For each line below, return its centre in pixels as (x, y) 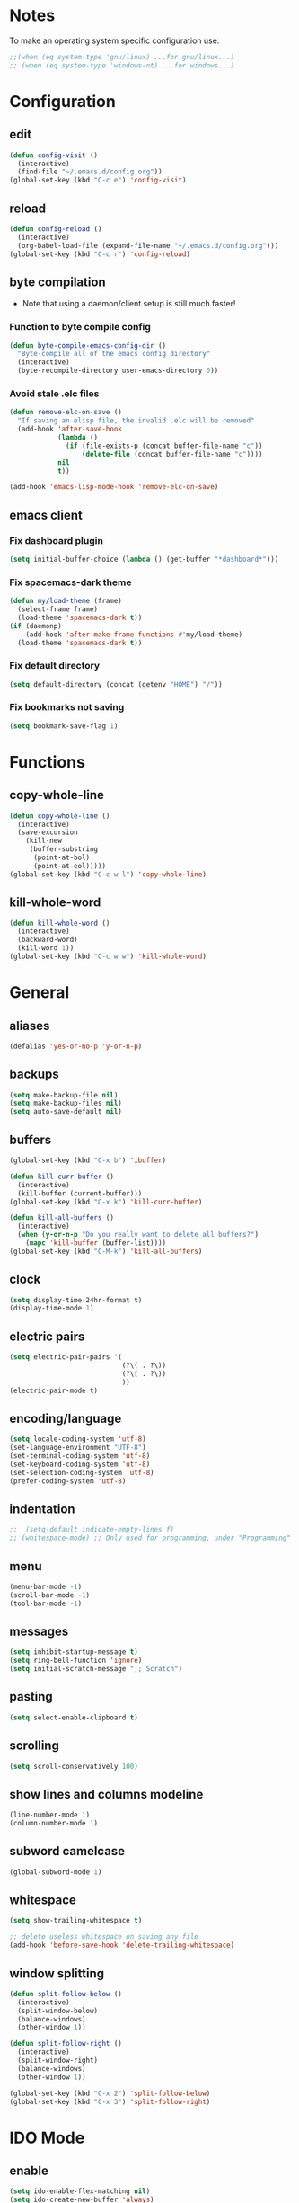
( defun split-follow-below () (66, 1994)
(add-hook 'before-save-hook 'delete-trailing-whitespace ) (122, 1945)
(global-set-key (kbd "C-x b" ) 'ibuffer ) (88, 1160)
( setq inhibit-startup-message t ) (74, 1652)
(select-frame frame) (58, 609)
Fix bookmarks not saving (67, 707)
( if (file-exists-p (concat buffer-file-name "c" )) (164, 446)
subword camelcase (67, 1851)
